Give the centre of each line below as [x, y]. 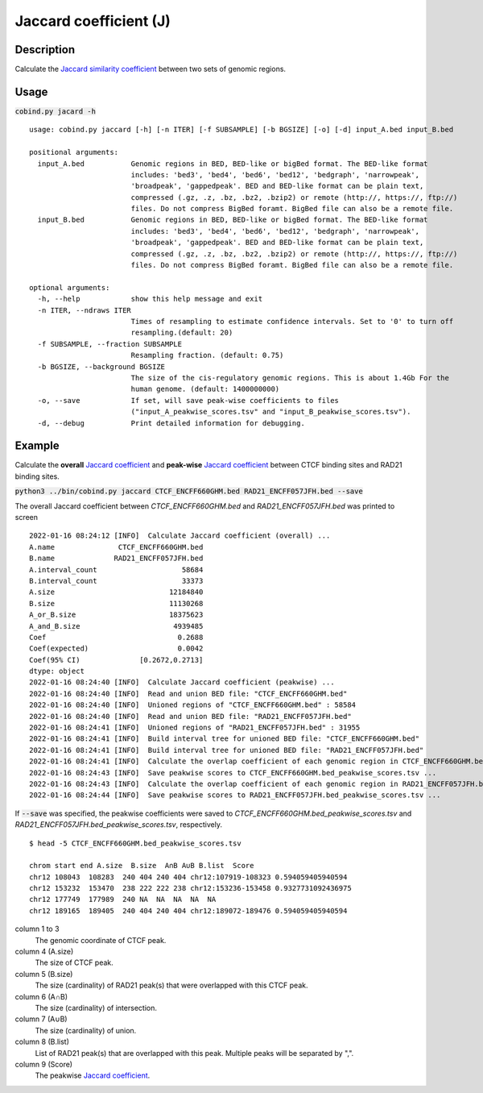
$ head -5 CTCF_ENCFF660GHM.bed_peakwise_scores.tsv [135, 843]
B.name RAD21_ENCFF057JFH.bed [116, 559]
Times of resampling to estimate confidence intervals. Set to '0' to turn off [292, 321]
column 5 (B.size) [44, 974]
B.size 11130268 [116, 603]
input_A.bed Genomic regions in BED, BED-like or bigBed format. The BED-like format [233, 164]
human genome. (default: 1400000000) [205, 389]
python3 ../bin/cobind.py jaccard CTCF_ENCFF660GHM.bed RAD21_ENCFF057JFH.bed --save [189, 491]
